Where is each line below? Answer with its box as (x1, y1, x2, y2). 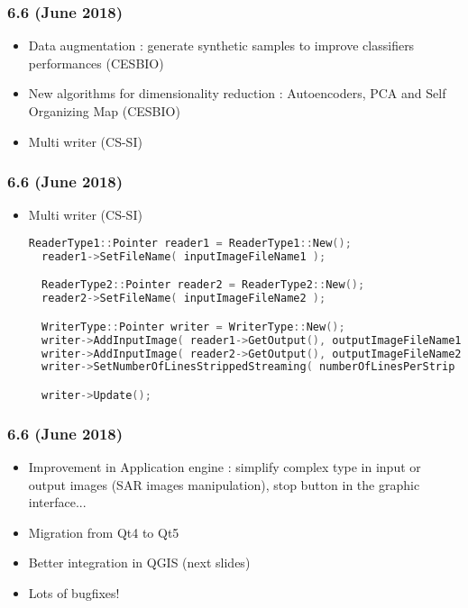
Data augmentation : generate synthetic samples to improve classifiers (28, 36, 415, 55)
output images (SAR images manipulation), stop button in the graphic (28, 475, 420, 494)
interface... (28, 493, 87, 512)
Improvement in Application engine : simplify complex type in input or (28, 458, 421, 476)
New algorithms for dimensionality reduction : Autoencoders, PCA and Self (28, 84, 446, 103)
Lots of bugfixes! (28, 584, 120, 603)
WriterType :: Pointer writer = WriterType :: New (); (41, 320, 345, 333)
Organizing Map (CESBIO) (28, 102, 180, 120)
